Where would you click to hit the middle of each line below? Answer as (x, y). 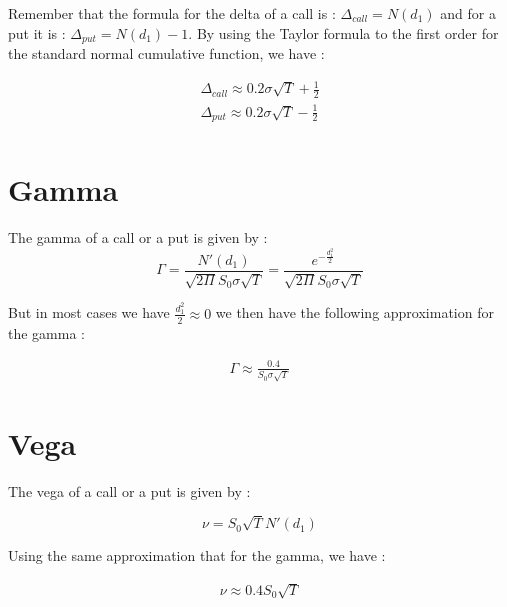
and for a (468, 13)
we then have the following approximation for (354, 312)
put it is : (37, 32)
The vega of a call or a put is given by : (129, 490)
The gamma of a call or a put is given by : (138, 237)
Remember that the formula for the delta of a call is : (172, 13)
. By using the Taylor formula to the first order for (343, 32)
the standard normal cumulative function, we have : (166, 53)
